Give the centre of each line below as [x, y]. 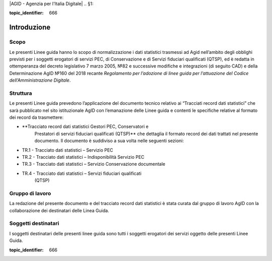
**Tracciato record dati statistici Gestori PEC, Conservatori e [85, 126]
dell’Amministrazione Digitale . [40, 80]
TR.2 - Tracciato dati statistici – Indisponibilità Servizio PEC [83, 157]
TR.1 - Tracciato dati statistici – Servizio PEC [67, 150]
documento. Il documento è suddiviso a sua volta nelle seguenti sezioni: [109, 141]
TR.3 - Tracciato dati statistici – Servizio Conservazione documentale [94, 164]
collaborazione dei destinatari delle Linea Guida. [59, 210]
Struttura [21, 93]
